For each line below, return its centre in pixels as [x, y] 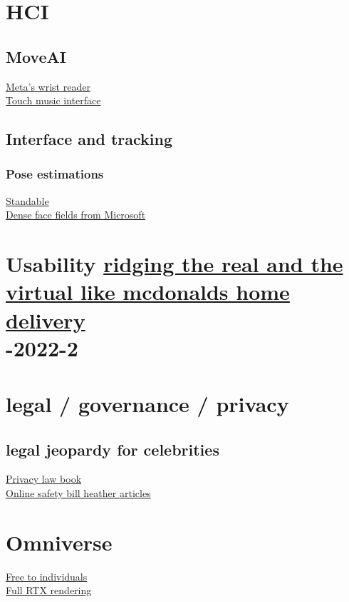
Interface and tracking [89, 139]
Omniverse [59, 542]
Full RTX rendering [49, 590]
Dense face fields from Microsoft [76, 215]
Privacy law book [44, 479]
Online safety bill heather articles [78, 493]
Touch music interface [53, 100]
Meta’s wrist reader [48, 86]
